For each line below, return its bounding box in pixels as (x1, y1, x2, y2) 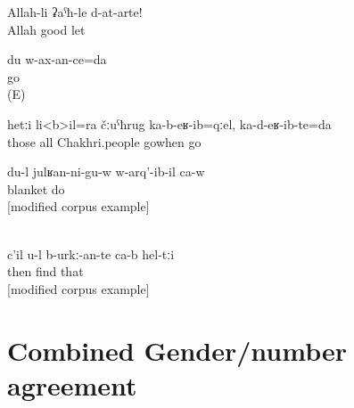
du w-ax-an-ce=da (7, 50, 107, 69)
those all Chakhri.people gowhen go (7, 132, 202, 151)
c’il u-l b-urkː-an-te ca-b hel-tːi (7, 244, 175, 263)
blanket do (7, 179, 65, 198)
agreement (7, 366, 137, 403)
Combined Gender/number (7, 331, 347, 368)
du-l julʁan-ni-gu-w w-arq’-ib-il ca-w (7, 162, 205, 181)
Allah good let (7, 20, 86, 38)
